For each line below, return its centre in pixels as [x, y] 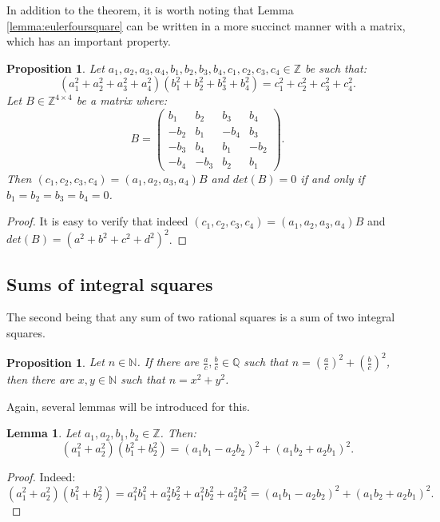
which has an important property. [89, 41]
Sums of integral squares [110, 283]
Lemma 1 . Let [44, 433]
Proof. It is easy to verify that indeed [97, 221]
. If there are [168, 362]
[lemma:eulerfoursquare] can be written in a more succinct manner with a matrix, [206, 25]
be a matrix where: [121, 100]
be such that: [336, 68]
